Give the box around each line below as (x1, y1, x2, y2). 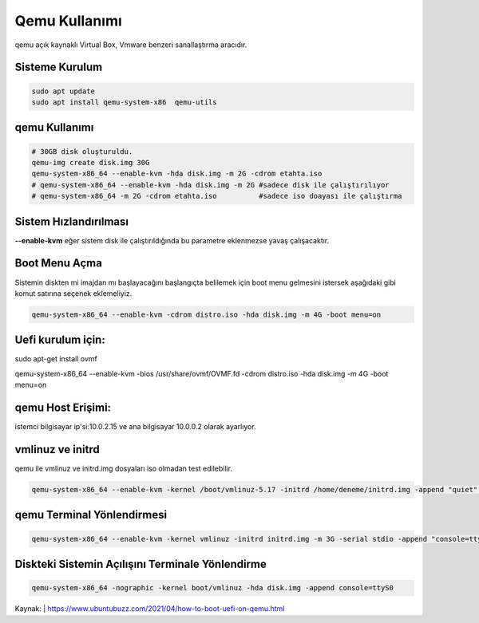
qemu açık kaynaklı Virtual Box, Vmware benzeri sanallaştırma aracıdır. (14, 40, 247, 49)
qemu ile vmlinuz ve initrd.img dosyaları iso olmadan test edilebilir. (14, 463, 233, 473)
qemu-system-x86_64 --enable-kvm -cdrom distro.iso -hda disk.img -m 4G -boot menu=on (31, 310, 382, 319)
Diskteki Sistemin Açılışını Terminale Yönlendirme (14, 557, 267, 570)
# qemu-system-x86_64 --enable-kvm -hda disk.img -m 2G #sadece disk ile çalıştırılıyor (31, 180, 390, 189)
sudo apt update (31, 86, 96, 96)
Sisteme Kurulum (14, 61, 103, 74)
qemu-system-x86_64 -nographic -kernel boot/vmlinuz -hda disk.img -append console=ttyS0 (31, 583, 394, 593)
